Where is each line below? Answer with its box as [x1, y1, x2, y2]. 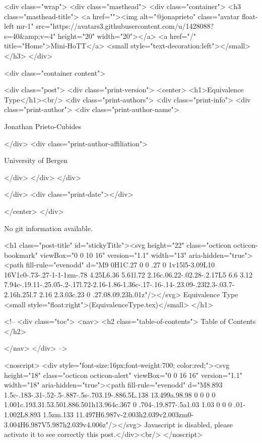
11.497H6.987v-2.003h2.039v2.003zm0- [76, 409, 194, 419]
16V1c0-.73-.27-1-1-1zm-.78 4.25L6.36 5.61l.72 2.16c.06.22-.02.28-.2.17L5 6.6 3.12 [4, 269, 253, 280]
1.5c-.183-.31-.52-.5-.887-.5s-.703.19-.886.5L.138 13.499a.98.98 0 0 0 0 [4, 389, 216, 400]
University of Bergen [4, 155, 68, 165]
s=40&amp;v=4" [4, 30, 56, 41]
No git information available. [4, 223, 93, 233]
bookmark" [4, 249, 38, 260]
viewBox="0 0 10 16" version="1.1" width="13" [40, 249, 187, 260]
